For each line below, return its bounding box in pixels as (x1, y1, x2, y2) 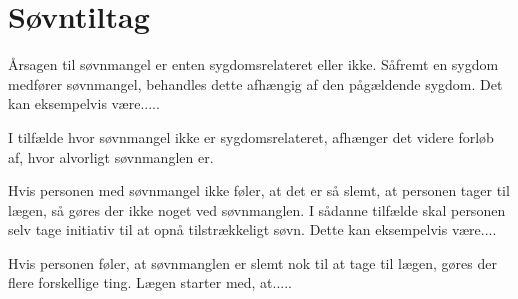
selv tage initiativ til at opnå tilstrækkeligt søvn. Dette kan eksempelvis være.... (8, 219, 497, 240)
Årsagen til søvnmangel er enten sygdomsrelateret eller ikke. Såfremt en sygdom (8, 54, 499, 75)
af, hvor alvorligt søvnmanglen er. (8, 146, 214, 167)
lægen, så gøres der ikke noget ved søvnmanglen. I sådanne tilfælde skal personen (8, 199, 506, 220)
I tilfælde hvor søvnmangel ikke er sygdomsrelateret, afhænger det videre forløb (8, 126, 494, 147)
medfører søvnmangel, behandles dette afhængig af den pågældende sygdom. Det (8, 73, 503, 94)
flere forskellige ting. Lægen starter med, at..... (8, 272, 293, 293)
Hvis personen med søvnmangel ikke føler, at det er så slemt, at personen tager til (8, 180, 510, 201)
